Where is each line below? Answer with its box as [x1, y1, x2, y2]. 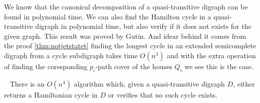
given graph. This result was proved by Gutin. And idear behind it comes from [4, 30, 246, 41]
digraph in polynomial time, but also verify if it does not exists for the [35, 21, 251, 31]
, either [233, 78, 255, 89]
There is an [10, 78, 45, 89]
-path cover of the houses [95, 61, 172, 71]
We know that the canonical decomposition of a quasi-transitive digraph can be [4, 1, 248, 11]
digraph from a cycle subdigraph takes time [4, 50, 138, 60]
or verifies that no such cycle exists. [108, 89, 217, 100]
